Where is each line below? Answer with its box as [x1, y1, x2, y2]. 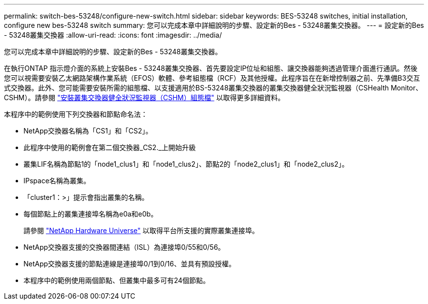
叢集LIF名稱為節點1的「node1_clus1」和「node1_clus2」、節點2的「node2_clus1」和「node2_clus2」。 [23, 160, 349, 168]
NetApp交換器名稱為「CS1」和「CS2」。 [23, 127, 152, 135]
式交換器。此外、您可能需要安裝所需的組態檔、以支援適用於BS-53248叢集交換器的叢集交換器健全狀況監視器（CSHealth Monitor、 [4, 84, 423, 92]
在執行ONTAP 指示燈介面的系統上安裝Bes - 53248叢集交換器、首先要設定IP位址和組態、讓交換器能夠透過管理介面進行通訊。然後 [4, 64, 418, 72]
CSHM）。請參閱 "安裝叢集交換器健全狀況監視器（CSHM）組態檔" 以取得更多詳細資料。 [4, 93, 285, 102]
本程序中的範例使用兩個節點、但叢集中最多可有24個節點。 [23, 276, 210, 284]
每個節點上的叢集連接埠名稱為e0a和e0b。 [23, 210, 158, 218]
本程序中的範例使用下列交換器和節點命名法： [4, 110, 148, 118]
